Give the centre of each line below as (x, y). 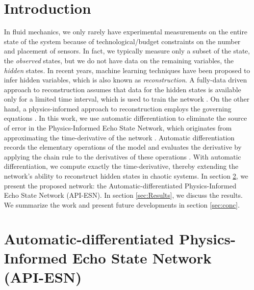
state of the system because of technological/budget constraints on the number (122, 41)
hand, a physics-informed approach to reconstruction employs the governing (118, 108)
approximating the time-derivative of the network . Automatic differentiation (119, 137)
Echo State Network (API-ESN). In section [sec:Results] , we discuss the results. (123, 195)
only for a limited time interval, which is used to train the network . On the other (127, 99)
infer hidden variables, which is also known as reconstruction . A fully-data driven (126, 80)
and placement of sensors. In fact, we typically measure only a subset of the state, (127, 51)
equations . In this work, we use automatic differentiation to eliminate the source (126, 118)
